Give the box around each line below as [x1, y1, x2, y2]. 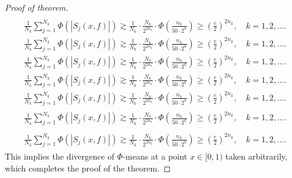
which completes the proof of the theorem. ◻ [5, 162, 171, 174]
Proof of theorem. [5, 1, 69, 13]
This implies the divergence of [5, 150, 115, 163]
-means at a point [122, 150, 188, 163]
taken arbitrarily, [225, 150, 288, 163]
